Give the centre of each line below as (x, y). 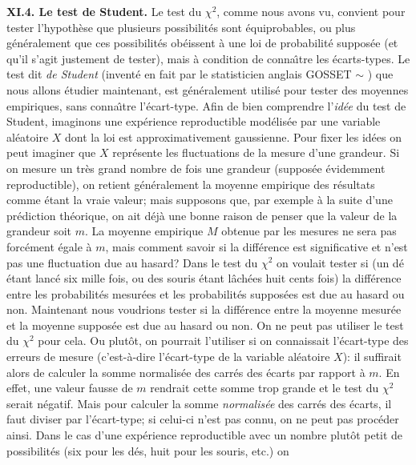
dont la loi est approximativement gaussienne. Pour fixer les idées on (233, 136)
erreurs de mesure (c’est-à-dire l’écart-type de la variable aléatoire (168, 357)
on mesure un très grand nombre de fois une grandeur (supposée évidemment (196, 168)
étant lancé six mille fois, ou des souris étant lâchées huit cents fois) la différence (204, 278)
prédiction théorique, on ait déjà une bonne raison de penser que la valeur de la (202, 215)
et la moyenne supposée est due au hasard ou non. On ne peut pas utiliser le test (205, 325)
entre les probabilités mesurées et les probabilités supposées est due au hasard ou (206, 293)
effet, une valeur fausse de (70, 388)
